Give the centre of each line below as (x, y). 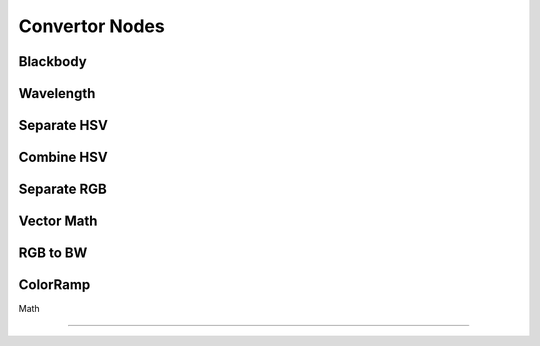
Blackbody (52, 61)
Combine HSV (63, 157)
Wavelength (57, 93)
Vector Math (58, 221)
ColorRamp (54, 285)
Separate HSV (63, 125)
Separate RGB (62, 189)
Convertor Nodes (91, 26)
